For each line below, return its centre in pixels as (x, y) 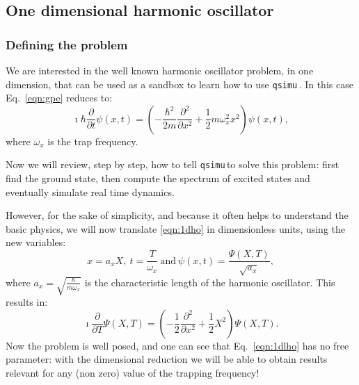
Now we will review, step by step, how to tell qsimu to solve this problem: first (173, 164)
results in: (27, 302)
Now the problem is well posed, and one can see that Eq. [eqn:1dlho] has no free (177, 345)
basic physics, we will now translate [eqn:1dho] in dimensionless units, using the (176, 228)
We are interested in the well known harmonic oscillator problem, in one (160, 70)
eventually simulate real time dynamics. (90, 191)
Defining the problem (67, 44)
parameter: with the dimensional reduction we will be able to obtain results (167, 359)
